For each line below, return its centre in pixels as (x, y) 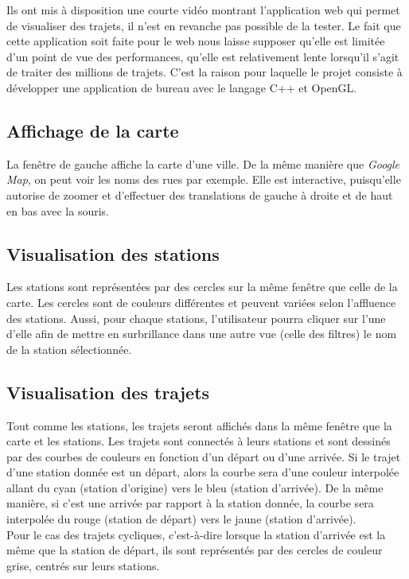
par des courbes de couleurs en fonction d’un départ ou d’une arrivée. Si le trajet (204, 456)
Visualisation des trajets (108, 392)
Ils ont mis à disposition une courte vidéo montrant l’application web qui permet (203, 10)
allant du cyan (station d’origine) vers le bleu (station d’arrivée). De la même (195, 487)
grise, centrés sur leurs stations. (83, 565)
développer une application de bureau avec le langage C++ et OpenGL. (182, 87)
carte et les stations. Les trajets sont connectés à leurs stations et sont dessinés (199, 441)
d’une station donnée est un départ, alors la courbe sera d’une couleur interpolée (203, 472)
